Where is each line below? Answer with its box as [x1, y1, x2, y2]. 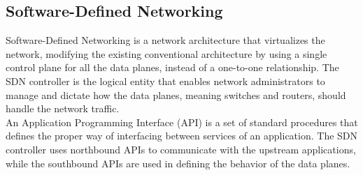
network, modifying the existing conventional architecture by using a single [6, 46, 327, 61]
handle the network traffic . [6, 101, 120, 116]
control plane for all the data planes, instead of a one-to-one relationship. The [6, 60, 339, 75]
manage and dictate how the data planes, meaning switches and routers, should [6, 87, 346, 102]
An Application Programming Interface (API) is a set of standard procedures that [6, 114, 358, 129]
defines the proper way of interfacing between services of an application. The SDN [6, 128, 358, 143]
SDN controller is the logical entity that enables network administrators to [6, 73, 325, 88]
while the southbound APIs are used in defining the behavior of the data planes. [6, 155, 350, 170]
